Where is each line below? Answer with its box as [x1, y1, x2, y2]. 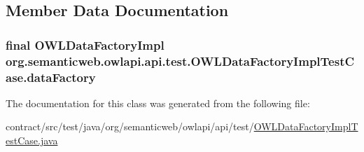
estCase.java [6, 133, 58, 148]
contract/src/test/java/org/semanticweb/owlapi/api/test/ [6, 119, 254, 134]
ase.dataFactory [6, 68, 96, 85]
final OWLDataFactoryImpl [6, 36, 164, 53]
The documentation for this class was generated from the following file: [6, 95, 310, 110]
